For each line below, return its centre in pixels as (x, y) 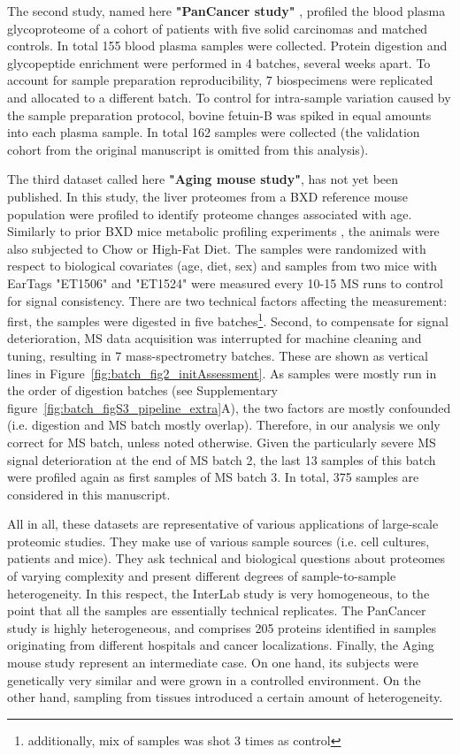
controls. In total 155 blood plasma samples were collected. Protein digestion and (227, 46)
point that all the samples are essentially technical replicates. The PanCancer (217, 610)
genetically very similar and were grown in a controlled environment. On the (214, 679)
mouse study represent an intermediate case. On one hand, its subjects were (213, 663)
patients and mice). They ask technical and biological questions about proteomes (226, 558)
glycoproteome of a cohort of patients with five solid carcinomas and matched (218, 28)
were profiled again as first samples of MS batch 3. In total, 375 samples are (213, 477)
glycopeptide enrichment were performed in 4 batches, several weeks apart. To (219, 62)
